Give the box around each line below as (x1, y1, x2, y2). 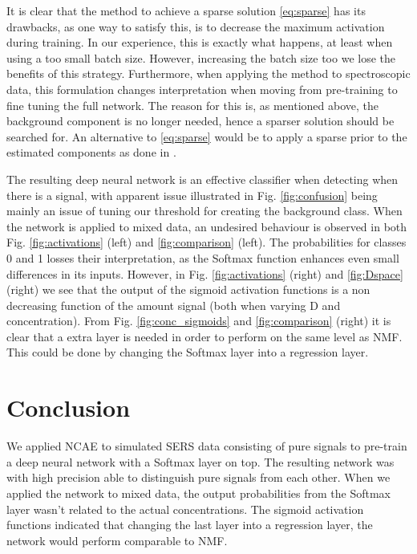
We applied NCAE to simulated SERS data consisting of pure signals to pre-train (6, 438, 407, 454)
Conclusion (6, 391, 131, 424)
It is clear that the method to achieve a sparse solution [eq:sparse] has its (6, 2, 366, 18)
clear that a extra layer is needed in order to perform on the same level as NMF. (6, 328, 403, 344)
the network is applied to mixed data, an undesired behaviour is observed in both (6, 218, 407, 234)
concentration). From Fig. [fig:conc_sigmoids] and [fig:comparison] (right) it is (6, 312, 391, 329)
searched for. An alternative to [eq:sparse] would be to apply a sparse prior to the (6, 128, 407, 145)
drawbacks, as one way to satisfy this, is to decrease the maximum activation (6, 18, 385, 35)
